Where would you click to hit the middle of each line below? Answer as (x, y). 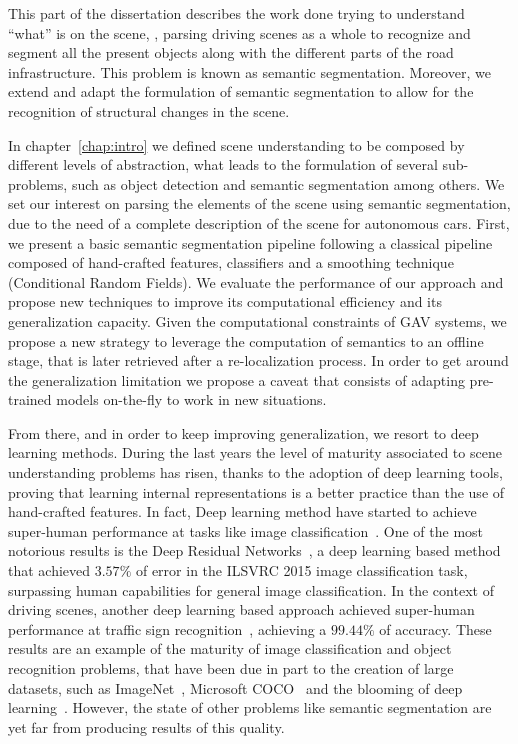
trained (30, 399)
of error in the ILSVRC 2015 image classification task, (301, 570)
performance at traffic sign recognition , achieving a (167, 628)
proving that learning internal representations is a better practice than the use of (256, 491)
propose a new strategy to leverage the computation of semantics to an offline (246, 340)
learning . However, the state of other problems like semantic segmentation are (250, 707)
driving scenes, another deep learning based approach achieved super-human (241, 609)
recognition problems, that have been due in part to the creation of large (231, 668)
